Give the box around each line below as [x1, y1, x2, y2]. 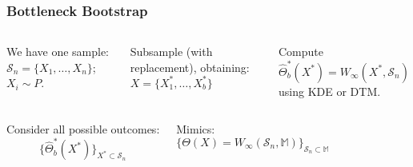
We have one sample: [6, 43, 110, 60]
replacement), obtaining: [130, 58, 250, 75]
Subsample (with [130, 43, 213, 60]
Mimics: [176, 121, 215, 137]
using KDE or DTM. [279, 82, 381, 99]
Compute [279, 43, 324, 60]
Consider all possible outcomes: [6, 121, 160, 137]
